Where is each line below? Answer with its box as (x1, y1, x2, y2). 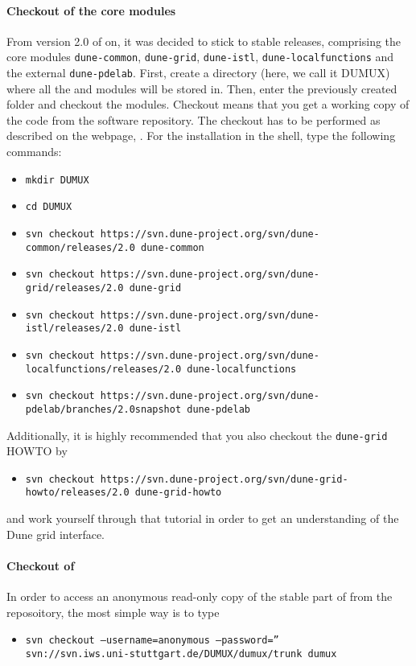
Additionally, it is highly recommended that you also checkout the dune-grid (6, 426, 388, 443)
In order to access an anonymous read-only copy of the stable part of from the (6, 588, 393, 605)
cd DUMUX (25, 201, 72, 213)
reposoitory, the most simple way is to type (6, 603, 220, 620)
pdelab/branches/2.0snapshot (25, 403, 182, 415)
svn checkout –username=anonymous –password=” (25, 635, 279, 647)
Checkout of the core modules (6, 2, 176, 18)
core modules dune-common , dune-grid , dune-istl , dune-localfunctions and (6, 48, 394, 65)
